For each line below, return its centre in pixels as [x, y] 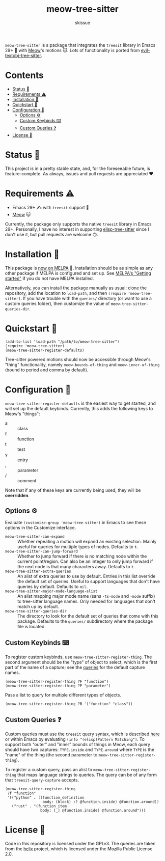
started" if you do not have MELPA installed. [50, 278]
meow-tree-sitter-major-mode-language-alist [51, 591]
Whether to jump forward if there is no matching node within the [82, 556]
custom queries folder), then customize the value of [57, 304]
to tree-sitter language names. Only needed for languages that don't [86, 601]
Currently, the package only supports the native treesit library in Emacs [79, 224]
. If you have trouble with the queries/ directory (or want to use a [86, 298]
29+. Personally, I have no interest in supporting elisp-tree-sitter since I [77, 229]
